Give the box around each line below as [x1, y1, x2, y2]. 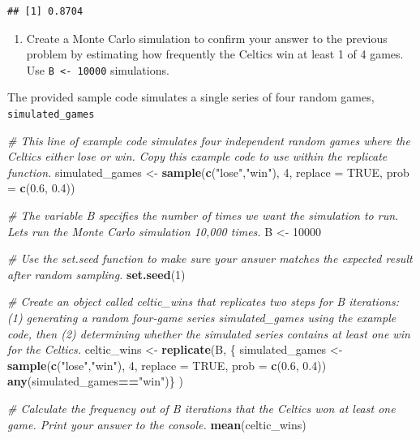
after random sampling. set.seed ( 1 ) [7, 265, 186, 282]
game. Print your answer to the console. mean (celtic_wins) [7, 415, 306, 433]
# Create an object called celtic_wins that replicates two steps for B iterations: [7, 293, 399, 310]
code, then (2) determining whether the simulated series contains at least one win [7, 325, 410, 342]
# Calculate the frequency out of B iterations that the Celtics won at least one [7, 400, 396, 416]
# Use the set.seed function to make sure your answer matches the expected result [7, 250, 413, 267]
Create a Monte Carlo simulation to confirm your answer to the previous [26, 29, 388, 46]
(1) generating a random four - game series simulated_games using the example [7, 309, 396, 326]
